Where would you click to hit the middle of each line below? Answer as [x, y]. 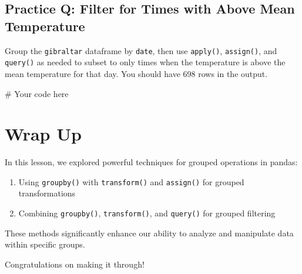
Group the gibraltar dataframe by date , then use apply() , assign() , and [141, 50]
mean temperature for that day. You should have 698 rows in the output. [136, 73]
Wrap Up [43, 134]
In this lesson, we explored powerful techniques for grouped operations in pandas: [151, 162]
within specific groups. [45, 244]
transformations [47, 193]
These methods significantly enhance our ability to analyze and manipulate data [149, 233]
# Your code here [37, 93]
